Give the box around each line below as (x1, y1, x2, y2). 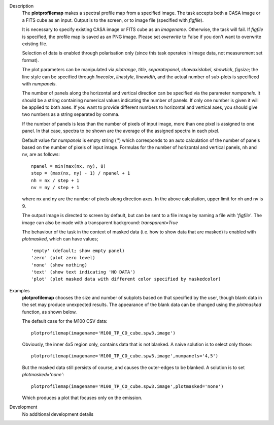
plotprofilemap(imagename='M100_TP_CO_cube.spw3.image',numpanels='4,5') (31, 353, 219, 359)
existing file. (22, 41, 48, 47)
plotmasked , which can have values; (22, 236, 98, 242)
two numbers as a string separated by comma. (22, 111, 120, 117)
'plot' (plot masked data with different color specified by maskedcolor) (31, 276, 221, 282)
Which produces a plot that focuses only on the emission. (22, 394, 143, 401)
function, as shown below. (22, 309, 77, 315)
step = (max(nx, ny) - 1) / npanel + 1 (31, 170, 130, 176)
